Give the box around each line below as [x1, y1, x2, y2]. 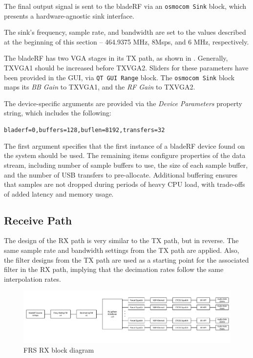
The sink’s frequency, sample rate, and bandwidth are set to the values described [4, 27, 246, 37]
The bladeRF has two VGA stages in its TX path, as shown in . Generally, [4, 53, 228, 63]
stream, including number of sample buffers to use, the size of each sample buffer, [4, 159, 248, 170]
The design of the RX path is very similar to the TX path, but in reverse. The [4, 235, 239, 246]
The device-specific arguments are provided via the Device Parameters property [4, 98, 242, 108]
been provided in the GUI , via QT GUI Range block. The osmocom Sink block [4, 72, 235, 82]
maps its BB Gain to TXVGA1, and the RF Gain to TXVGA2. [4, 82, 195, 92]
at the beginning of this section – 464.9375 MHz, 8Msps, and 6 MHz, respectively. [4, 36, 249, 46]
